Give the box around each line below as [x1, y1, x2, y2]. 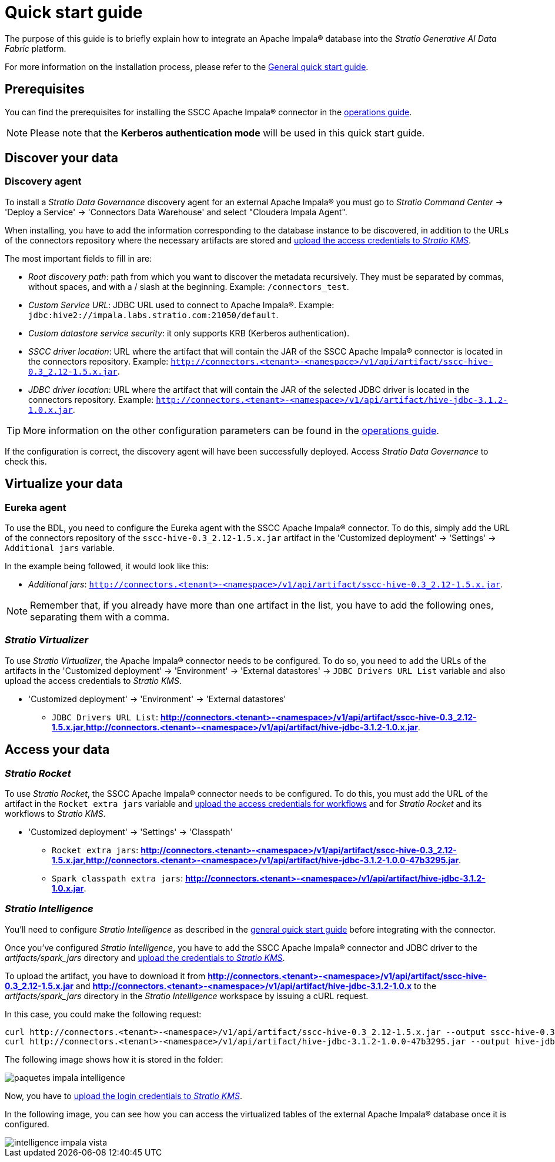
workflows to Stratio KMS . [5, 809, 106, 819]
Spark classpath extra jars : [52, 873, 183, 883]
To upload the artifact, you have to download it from [5, 970, 206, 981]
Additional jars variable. [5, 543, 115, 553]
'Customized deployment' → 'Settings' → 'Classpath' [28, 827, 233, 837]
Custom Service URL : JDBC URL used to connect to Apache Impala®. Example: [28, 299, 335, 310]
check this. [5, 456, 47, 466]
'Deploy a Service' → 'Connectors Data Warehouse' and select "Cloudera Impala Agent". [5, 206, 347, 217]
